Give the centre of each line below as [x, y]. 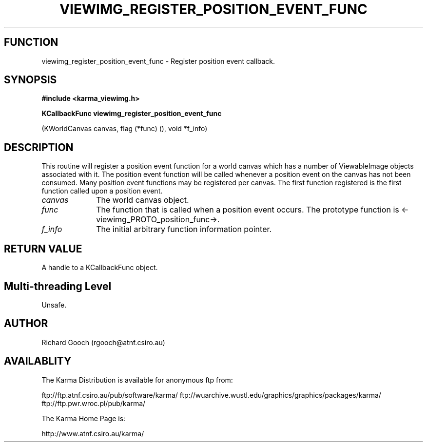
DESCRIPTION [39, 147]
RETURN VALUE [43, 249]
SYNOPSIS [30, 80]
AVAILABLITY [38, 361]
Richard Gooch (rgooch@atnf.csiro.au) [103, 342]
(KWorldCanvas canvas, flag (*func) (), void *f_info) [125, 129]
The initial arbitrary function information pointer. [184, 229]
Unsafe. [54, 305]
